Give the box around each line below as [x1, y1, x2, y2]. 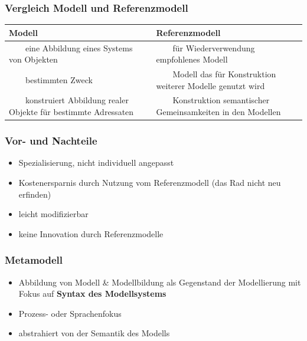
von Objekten [9, 53, 58, 65]
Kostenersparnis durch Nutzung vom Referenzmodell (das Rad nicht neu [18, 176, 281, 188]
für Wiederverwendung [172, 41, 255, 54]
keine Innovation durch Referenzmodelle [18, 227, 164, 240]
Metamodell [5, 253, 63, 267]
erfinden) [18, 188, 51, 200]
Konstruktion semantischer [172, 94, 270, 106]
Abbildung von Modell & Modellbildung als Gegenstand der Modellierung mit [18, 276, 301, 288]
